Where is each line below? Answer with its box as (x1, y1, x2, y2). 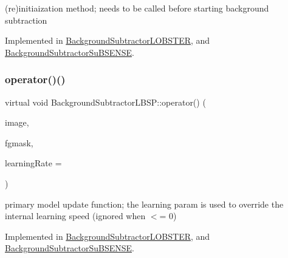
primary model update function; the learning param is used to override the (5, 197, 284, 210)
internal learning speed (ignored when (5, 209, 146, 222)
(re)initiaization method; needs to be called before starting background (5, 2, 269, 14)
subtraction (5, 13, 47, 26)
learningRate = (5, 157, 62, 169)
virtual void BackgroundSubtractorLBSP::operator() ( (5, 95, 206, 108)
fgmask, (5, 136, 33, 149)
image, (5, 116, 29, 129)
